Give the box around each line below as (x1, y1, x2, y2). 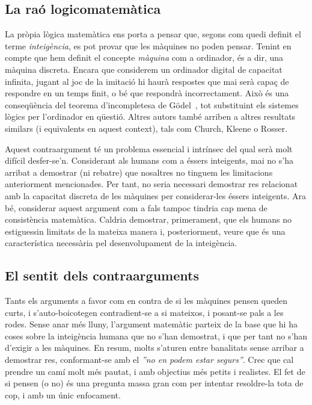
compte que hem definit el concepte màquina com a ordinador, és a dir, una (5, 51, 284, 64)
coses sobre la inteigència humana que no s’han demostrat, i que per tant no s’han (5, 329, 308, 342)
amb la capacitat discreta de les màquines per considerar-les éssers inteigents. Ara (5, 189, 306, 202)
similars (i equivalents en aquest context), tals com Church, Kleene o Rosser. (5, 122, 287, 134)
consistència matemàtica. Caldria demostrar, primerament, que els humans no (5, 213, 292, 226)
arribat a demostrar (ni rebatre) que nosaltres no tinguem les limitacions (5, 165, 273, 178)
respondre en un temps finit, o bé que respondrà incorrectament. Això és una (5, 87, 289, 99)
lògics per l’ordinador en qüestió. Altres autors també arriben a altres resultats (5, 110, 296, 123)
